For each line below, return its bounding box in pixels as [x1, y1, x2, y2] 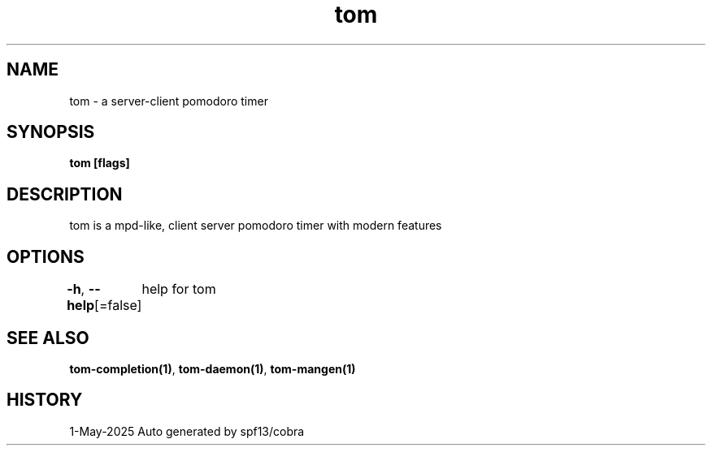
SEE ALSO [7, 327, 89, 348]
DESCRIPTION [7, 183, 123, 204]
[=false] [94, 297, 142, 314]
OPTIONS [7, 246, 85, 267]
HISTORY [7, 390, 83, 411]
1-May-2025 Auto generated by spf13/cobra [69, 424, 305, 438]
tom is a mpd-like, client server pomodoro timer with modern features [69, 218, 442, 233]
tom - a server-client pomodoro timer [69, 93, 268, 108]
